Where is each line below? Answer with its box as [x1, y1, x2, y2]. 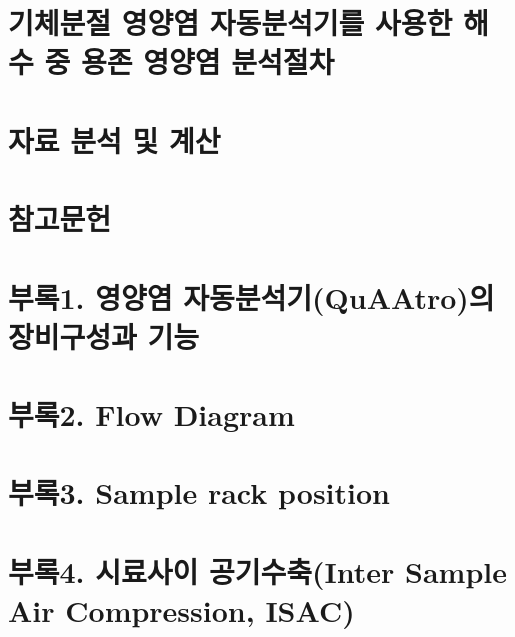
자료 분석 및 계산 [8, 119, 221, 160]
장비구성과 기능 [8, 315, 200, 356]
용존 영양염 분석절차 [80, 41, 335, 82]
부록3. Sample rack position [8, 472, 390, 513]
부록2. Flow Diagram [8, 394, 295, 435]
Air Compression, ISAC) [8, 590, 355, 630]
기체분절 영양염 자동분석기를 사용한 [8, 2, 453, 43]
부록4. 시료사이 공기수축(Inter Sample [8, 550, 508, 591]
